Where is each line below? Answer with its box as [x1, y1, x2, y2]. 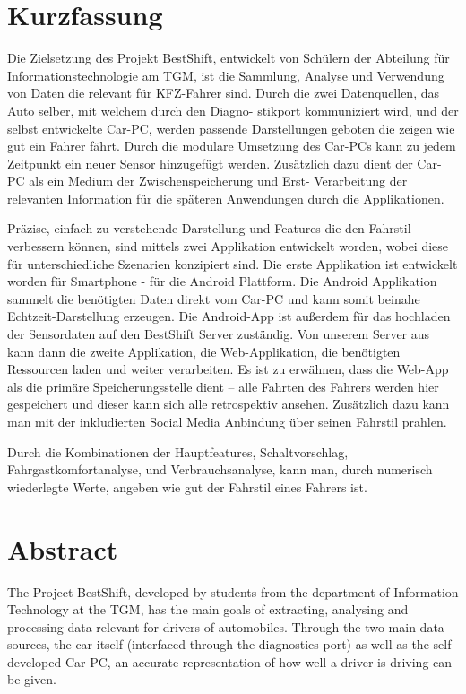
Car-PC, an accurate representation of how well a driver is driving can [65, 652, 453, 671]
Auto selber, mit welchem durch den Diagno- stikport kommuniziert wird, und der [7, 100, 459, 119]
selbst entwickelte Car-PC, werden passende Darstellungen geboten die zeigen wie [7, 118, 455, 137]
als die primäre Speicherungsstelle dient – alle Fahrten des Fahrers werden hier [7, 377, 439, 395]
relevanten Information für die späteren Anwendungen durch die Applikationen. [7, 188, 444, 207]
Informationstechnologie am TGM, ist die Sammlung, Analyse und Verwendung [7, 65, 444, 84]
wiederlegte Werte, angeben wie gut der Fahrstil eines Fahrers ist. [7, 477, 367, 496]
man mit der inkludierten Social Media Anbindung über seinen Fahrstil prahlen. [7, 412, 447, 430]
